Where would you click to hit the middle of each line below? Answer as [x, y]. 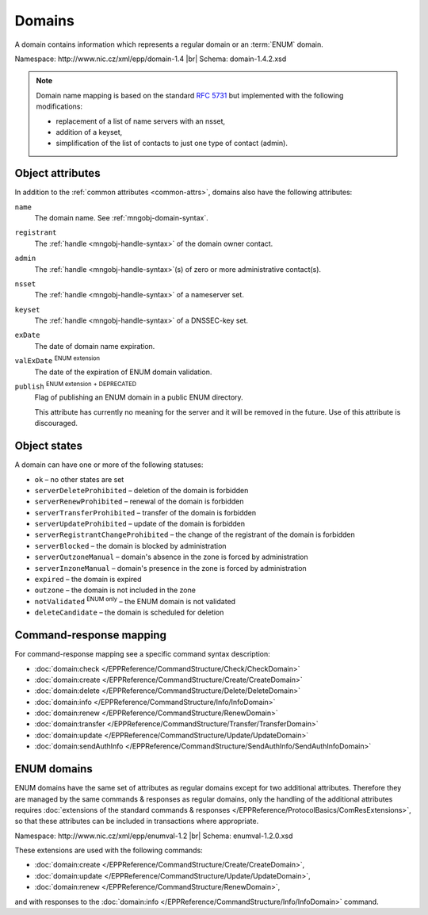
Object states [49, 446]
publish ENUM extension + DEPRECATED [76, 386]
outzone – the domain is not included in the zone [115, 590]
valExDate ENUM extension [57, 360]
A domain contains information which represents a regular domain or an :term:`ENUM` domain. [169, 44]
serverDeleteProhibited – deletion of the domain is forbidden [141, 490]
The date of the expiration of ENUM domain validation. [123, 372]
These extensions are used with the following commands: [109, 850]
